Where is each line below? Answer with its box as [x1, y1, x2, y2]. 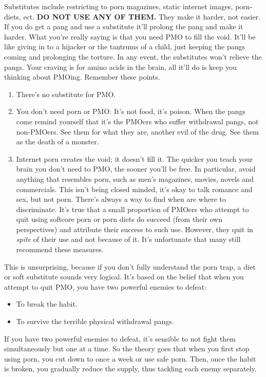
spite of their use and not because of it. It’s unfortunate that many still [16, 234, 241, 244]
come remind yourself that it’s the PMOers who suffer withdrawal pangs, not [16, 116, 259, 126]
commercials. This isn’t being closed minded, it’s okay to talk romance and [16, 183, 253, 194]
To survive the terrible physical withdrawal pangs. [16, 316, 174, 327]
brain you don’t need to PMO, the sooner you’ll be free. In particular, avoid [16, 163, 256, 174]
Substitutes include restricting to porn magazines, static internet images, [4, 1, 233, 11]
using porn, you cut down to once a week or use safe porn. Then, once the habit [4, 353, 256, 364]
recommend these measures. [16, 244, 104, 255]
